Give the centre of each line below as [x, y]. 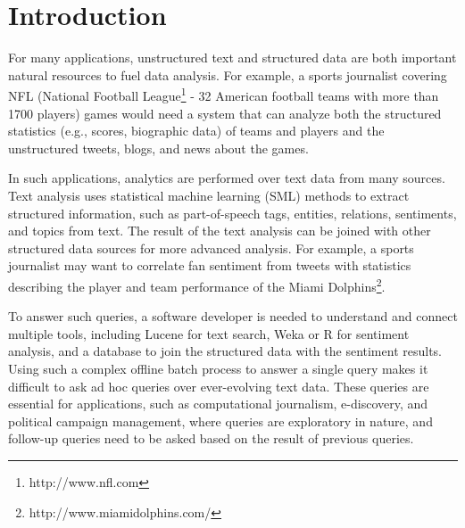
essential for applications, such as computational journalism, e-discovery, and [218, 404]
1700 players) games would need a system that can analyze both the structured [225, 113]
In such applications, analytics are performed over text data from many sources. [227, 178]
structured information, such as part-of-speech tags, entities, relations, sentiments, [232, 213]
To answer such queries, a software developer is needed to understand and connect [233, 316]
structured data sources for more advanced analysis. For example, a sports [211, 247]
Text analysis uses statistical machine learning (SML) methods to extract [209, 195]
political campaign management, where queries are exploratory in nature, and [220, 421]
